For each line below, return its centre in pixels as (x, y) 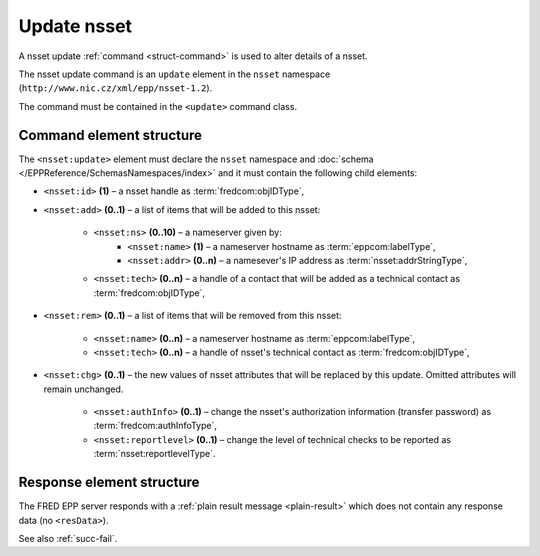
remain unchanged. (83, 389)
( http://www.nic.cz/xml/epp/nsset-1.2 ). (115, 88)
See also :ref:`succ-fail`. (68, 538)
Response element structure (109, 482)
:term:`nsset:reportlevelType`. (154, 454)
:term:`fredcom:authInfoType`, (155, 426)
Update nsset (75, 26)
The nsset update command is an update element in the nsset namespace (174, 74)
